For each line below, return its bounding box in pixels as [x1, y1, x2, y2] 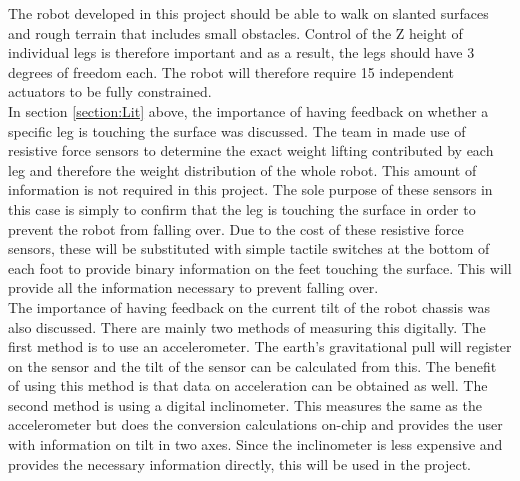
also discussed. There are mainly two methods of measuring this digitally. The [8, 316, 486, 337]
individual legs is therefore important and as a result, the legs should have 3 [8, 42, 475, 63]
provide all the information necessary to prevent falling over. [8, 277, 379, 298]
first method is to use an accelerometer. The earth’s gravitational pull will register [8, 336, 512, 357]
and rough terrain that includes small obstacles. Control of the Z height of [8, 22, 463, 43]
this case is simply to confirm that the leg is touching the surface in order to [8, 198, 476, 219]
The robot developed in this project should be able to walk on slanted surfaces [8, 3, 489, 23]
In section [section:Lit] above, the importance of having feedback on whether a [8, 100, 489, 121]
